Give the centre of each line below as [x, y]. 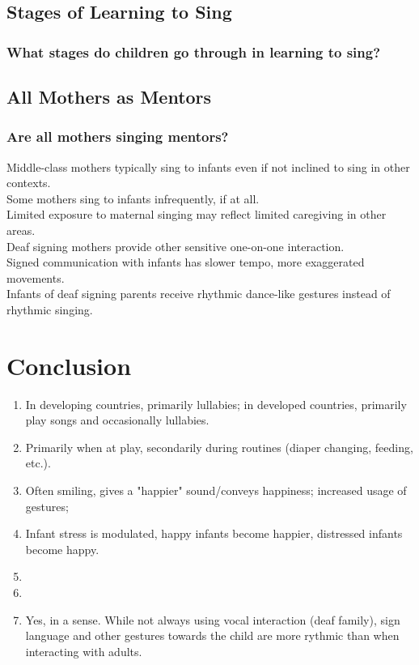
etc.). [38, 463]
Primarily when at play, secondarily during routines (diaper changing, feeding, [219, 447]
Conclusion [69, 365]
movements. [36, 277]
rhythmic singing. [50, 309]
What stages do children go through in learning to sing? [194, 51]
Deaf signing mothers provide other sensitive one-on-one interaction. [176, 246]
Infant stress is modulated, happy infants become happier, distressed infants [214, 533]
